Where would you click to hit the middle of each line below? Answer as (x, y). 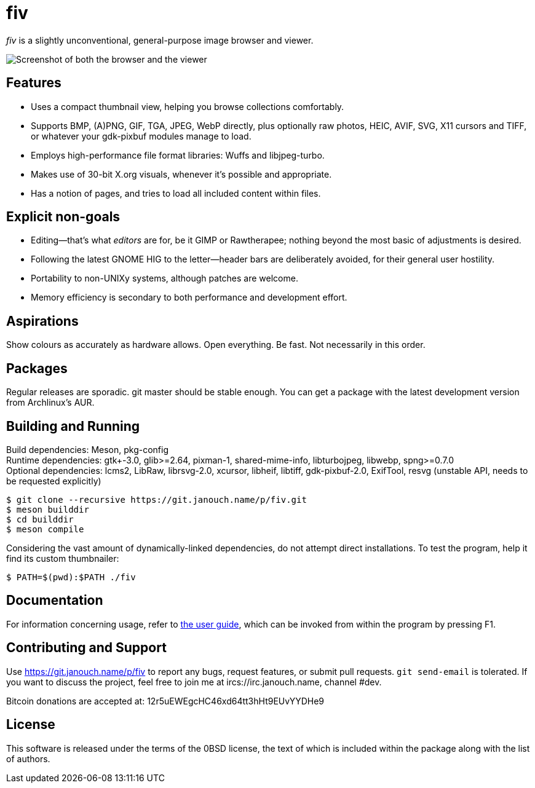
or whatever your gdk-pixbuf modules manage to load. (141, 136)
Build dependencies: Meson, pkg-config (88, 449)
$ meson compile (45, 529)
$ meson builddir (48, 509)
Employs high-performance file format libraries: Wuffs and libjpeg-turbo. (178, 155)
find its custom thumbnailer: (63, 558)
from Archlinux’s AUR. (50, 403)
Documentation (55, 601)
